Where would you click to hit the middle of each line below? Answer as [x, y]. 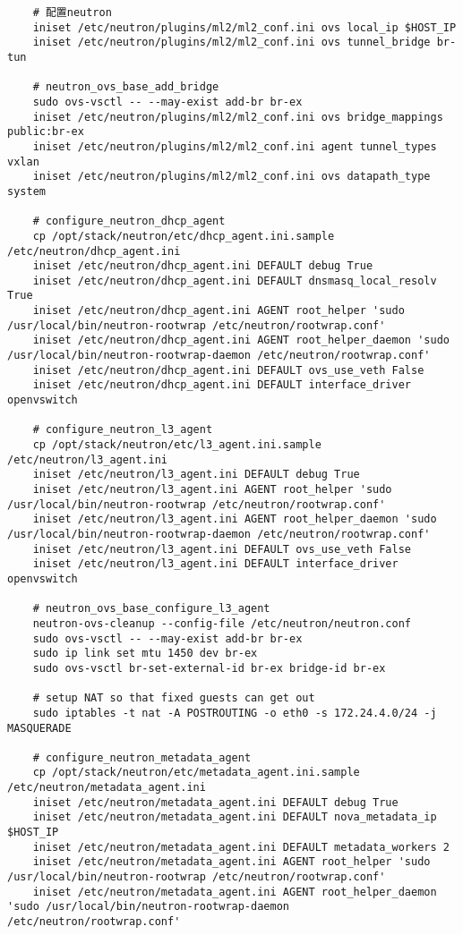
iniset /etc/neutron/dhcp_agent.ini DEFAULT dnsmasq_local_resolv [235, 280]
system [26, 191]
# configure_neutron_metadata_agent [142, 757]
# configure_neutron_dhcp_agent [129, 221]
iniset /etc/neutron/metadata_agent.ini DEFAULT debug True [215, 802]
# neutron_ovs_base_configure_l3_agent [151, 609]
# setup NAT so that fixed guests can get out [174, 698]
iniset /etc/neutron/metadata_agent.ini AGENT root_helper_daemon [235, 892]
